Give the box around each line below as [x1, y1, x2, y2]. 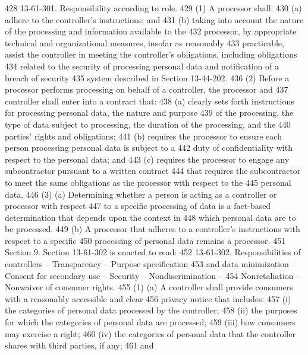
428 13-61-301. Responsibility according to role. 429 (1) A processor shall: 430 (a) [5, 2, 302, 14]
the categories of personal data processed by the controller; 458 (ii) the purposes [5, 304, 297, 316]
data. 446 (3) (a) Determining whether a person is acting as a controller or [5, 188, 277, 200]
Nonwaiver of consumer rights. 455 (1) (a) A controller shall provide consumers [5, 281, 293, 293]
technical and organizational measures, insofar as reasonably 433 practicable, [5, 36, 284, 49]
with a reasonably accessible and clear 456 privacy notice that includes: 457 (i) [5, 292, 291, 305]
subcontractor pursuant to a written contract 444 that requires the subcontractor [5, 164, 301, 177]
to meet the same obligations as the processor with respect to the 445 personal [5, 176, 291, 188]
